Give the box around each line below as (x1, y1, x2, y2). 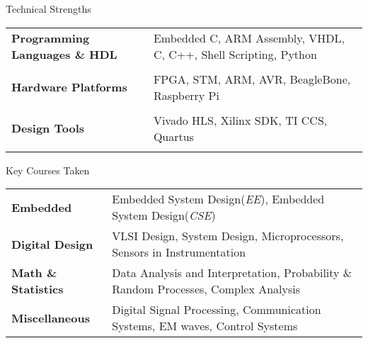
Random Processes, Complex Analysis (112, 281, 301, 298)
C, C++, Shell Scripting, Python (153, 45, 317, 62)
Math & (11, 264, 57, 281)
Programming (11, 29, 90, 46)
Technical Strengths (6, 1, 91, 16)
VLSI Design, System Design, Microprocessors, (112, 227, 344, 244)
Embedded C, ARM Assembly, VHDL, (153, 29, 345, 46)
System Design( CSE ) (112, 207, 216, 224)
